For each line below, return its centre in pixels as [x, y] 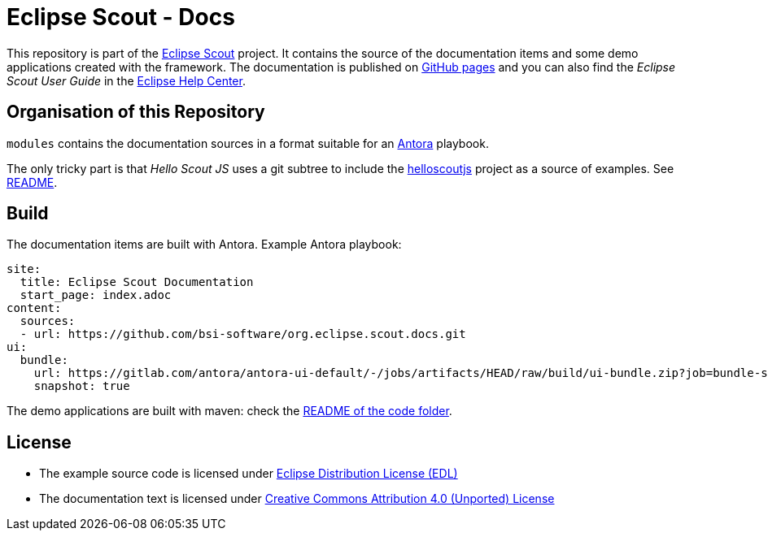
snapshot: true [82, 386]
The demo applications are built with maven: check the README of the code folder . [229, 411]
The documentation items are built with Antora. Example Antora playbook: [204, 245]
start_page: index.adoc [96, 295]
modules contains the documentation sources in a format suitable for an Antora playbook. [248, 143]
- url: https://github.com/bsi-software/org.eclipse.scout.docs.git [243, 334]
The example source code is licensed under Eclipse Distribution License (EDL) [249, 474]
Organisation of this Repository [136, 112]
